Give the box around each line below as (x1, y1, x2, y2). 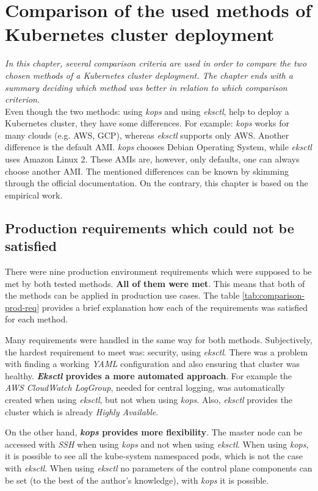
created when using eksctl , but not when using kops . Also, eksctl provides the (5, 393, 293, 406)
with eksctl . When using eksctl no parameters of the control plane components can (5, 461, 313, 474)
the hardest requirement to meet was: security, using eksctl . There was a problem (5, 345, 308, 358)
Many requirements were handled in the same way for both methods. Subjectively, (5, 333, 313, 346)
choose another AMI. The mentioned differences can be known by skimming (5, 164, 289, 177)
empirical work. (5, 188, 63, 201)
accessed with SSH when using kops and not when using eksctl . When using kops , (5, 437, 309, 450)
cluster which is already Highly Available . (5, 405, 159, 418)
